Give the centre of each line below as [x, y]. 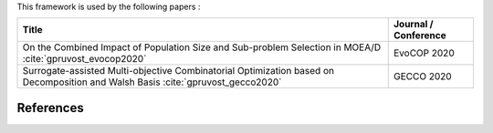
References [50, 108]
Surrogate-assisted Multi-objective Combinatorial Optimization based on [178, 71]
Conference [420, 36]
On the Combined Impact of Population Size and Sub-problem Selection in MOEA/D [202, 47]
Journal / [413, 25]
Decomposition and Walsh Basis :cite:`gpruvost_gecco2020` [152, 82]
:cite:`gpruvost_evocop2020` [84, 59]
